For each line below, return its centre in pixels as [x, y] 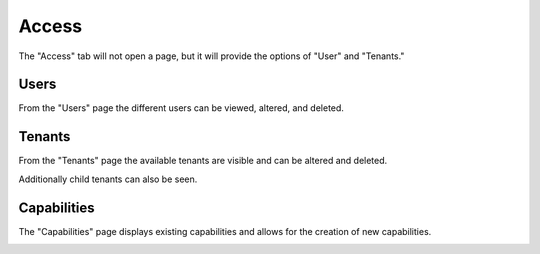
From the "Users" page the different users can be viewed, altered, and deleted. [181, 108]
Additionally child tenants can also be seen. [108, 179]
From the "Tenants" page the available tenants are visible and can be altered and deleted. [203, 161]
